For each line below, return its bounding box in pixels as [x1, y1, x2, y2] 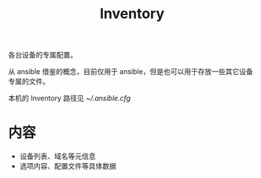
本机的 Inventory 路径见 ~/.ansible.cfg [8, 94, 131, 103]
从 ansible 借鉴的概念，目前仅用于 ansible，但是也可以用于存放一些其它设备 [8, 67, 253, 76]
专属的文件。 [8, 76, 50, 87]
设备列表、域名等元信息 [19, 151, 96, 161]
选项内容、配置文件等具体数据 [19, 161, 116, 171]
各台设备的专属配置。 [8, 50, 77, 60]
